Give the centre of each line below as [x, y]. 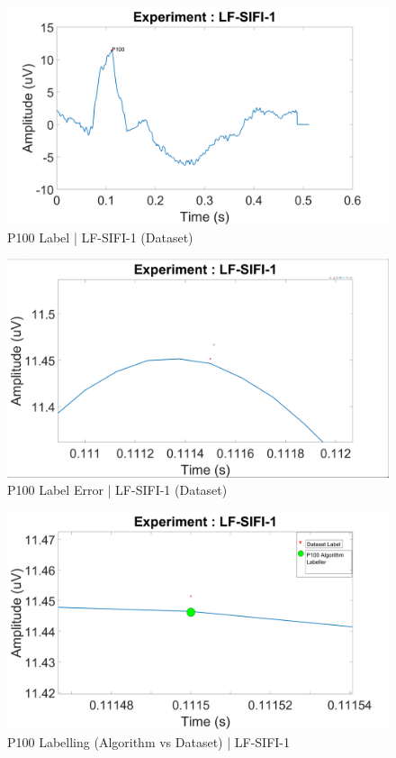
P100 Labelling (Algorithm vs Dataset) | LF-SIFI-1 [149, 741]
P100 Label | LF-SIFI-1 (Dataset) [100, 237]
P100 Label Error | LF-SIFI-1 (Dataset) [117, 490]
